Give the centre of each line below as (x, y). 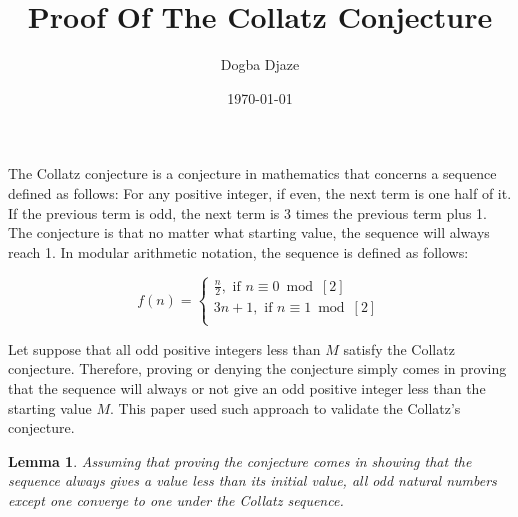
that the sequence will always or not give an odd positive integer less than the (247, 387)
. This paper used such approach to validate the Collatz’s (285, 407)
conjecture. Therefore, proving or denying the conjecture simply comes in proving (257, 368)
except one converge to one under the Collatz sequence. (176, 499)
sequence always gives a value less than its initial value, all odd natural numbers (252, 480)
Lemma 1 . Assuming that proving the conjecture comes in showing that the (240, 460)
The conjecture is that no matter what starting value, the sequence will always (249, 232)
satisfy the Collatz (399, 348)
